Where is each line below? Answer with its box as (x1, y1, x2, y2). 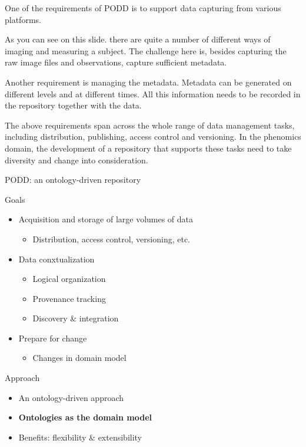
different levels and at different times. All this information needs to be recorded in (5, 87, 301, 100)
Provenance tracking (32, 292, 106, 304)
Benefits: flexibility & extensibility (18, 430, 142, 443)
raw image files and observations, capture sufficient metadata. (5, 56, 227, 68)
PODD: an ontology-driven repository (5, 173, 141, 186)
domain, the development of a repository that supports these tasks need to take (5, 142, 292, 154)
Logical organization (32, 272, 106, 285)
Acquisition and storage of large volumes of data (18, 213, 194, 225)
